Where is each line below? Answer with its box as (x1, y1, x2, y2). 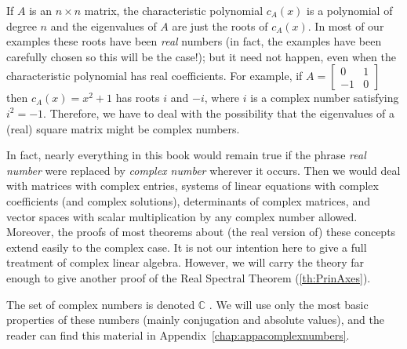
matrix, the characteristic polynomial (84, 2, 263, 18)
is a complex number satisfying (250, 89, 399, 106)
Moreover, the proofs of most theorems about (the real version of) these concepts (6, 224, 396, 240)
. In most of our (307, 17, 384, 34)
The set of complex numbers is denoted (6, 296, 195, 312)
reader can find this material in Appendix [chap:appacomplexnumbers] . (6, 326, 350, 343)
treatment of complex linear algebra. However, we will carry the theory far (6, 254, 365, 271)
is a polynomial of (307, 2, 393, 18)
